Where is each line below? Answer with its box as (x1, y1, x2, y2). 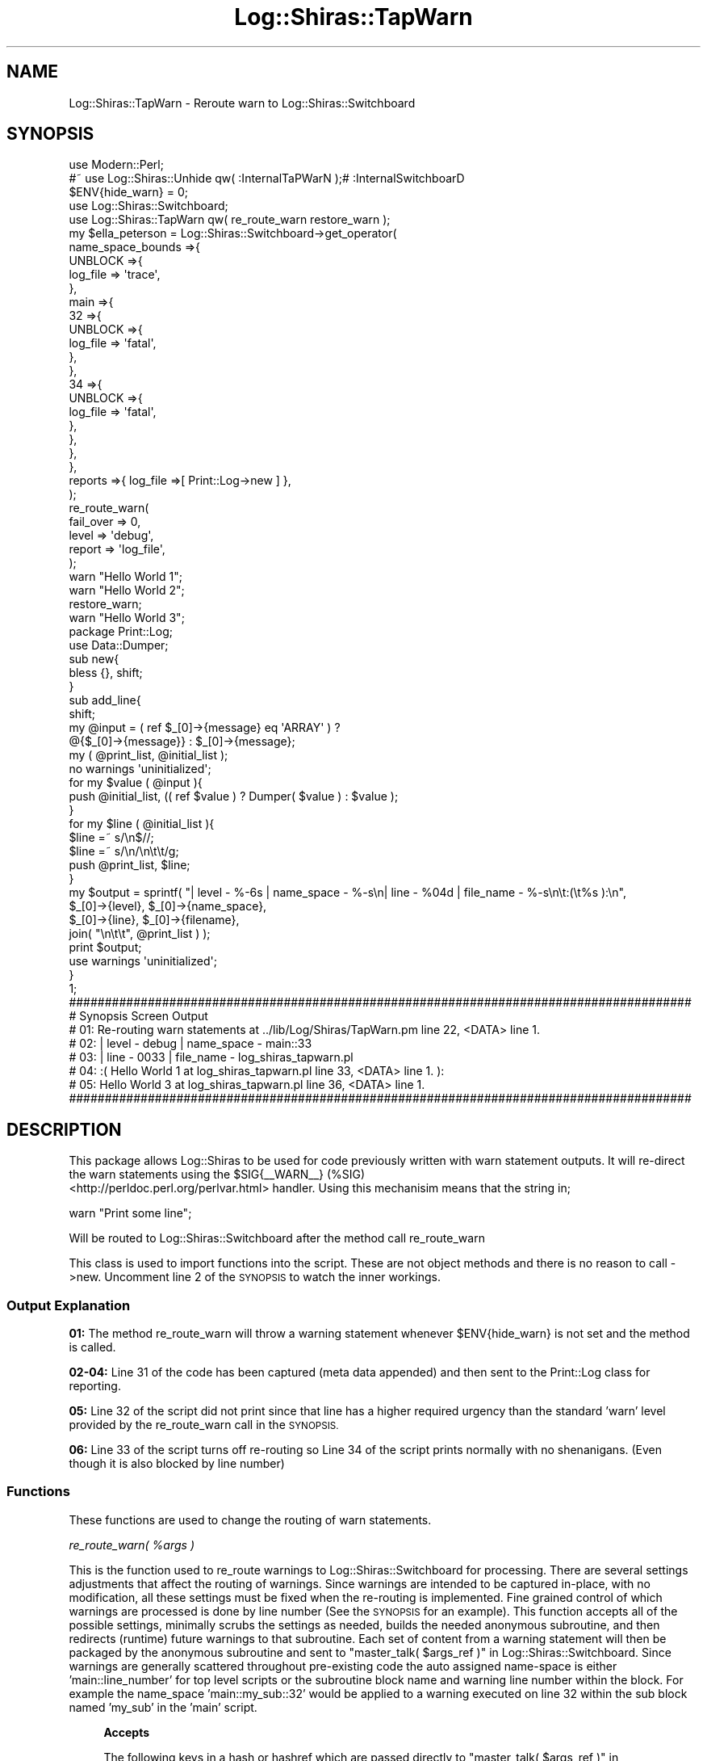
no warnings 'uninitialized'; (69, 762, 211, 776)
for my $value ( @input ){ (69, 775, 203, 790)
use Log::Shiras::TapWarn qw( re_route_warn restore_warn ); (69, 212, 391, 227)
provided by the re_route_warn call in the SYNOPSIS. (69, 1418, 339, 1432)
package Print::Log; (69, 624, 173, 639)
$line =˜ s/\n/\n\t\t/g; (69, 844, 179, 859)
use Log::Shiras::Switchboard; (69, 199, 228, 213)
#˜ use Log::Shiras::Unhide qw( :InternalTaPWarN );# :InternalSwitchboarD (69, 171, 465, 186)
